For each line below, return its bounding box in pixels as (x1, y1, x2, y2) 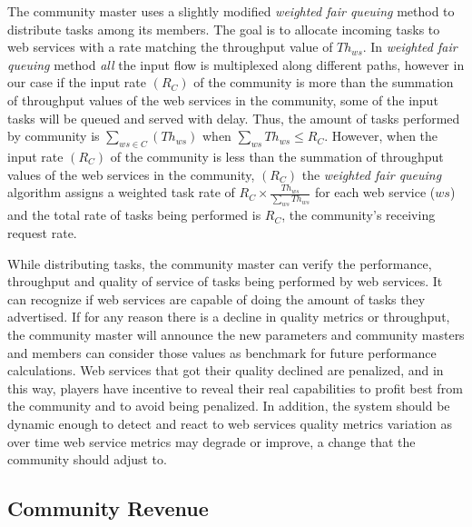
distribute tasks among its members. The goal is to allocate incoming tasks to (7, 19, 440, 38)
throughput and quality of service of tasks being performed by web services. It (7, 272, 443, 291)
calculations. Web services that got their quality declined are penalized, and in (7, 361, 444, 380)
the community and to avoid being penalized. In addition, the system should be (7, 396, 450, 415)
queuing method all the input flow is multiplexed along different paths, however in (7, 55, 465, 74)
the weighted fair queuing (301, 164, 442, 184)
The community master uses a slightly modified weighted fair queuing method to (7, 2, 455, 20)
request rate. (7, 224, 77, 242)
